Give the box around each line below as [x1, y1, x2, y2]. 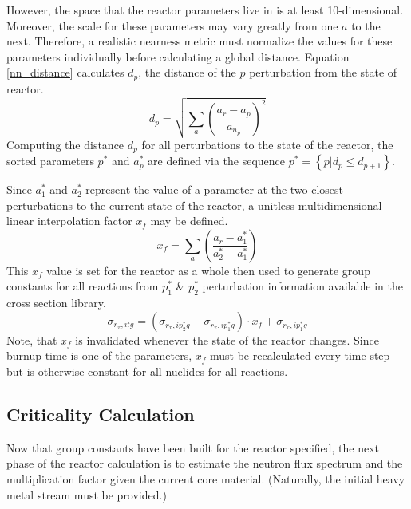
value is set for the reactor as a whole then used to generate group [46, 262, 370, 278]
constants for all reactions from [6, 278, 159, 294]
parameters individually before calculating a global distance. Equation [6, 48, 350, 65]
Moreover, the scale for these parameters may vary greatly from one [6, 17, 338, 34]
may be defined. [150, 212, 228, 229]
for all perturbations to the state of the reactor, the [141, 136, 393, 152]
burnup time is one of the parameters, [6, 347, 192, 364]
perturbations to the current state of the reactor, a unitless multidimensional [6, 196, 382, 213]
